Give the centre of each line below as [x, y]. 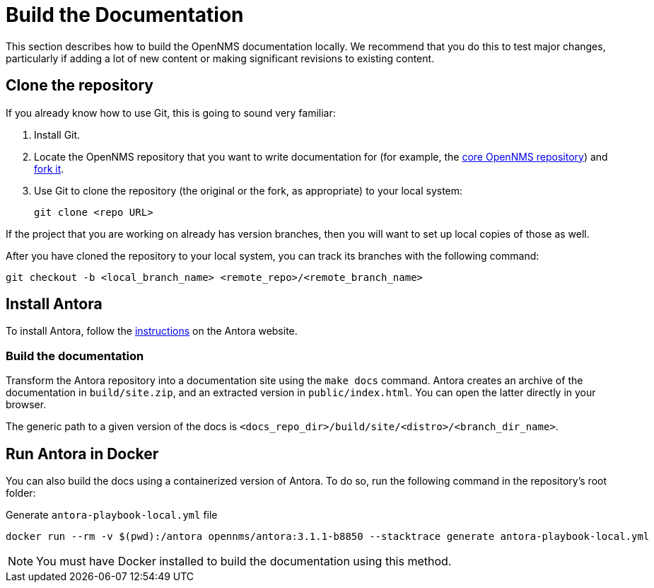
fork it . [49, 168]
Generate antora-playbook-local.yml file [112, 515]
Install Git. [57, 134]
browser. [26, 405]
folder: [21, 493]
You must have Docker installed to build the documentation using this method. [244, 561]
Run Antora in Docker [82, 454]
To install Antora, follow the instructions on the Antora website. [152, 331]
